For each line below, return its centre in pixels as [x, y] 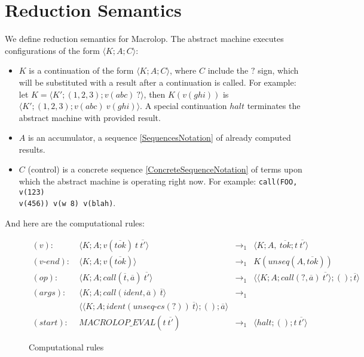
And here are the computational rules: [75, 223]
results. [32, 149]
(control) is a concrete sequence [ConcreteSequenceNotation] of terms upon [165, 169]
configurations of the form [52, 50]
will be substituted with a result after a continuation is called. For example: [157, 82]
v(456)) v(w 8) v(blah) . [67, 203]
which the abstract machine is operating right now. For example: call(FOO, [158, 181]
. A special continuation [183, 106]
